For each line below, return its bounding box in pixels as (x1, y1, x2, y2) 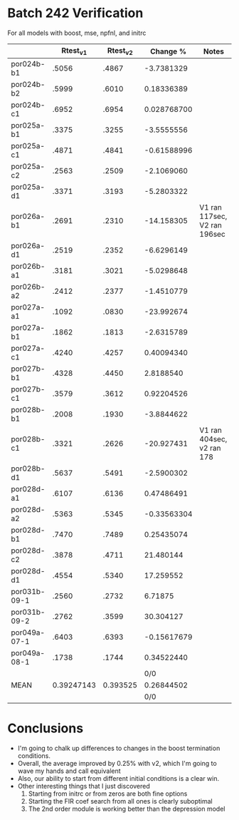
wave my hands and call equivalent (17, 767, 121, 775)
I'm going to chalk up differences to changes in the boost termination (17, 744, 221, 753)
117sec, (198, 212, 228, 222)
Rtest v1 (61, 45, 87, 57)
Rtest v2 (107, 45, 133, 57)
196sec (198, 230, 225, 240)
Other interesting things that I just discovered (17, 782, 151, 791)
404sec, (198, 434, 228, 444)
